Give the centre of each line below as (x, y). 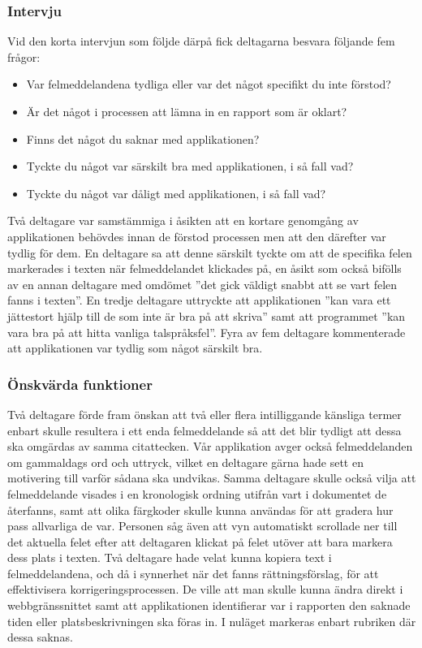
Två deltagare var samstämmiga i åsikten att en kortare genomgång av (183, 220)
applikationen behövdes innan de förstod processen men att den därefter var (197, 236)
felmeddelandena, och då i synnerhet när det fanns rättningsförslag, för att (193, 573)
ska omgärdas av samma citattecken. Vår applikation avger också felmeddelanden (210, 446)
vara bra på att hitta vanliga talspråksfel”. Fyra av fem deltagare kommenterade (207, 332)
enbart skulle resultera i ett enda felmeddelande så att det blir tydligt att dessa (205, 430)
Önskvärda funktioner (80, 384)
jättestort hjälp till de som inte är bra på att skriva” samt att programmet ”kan (207, 315)
